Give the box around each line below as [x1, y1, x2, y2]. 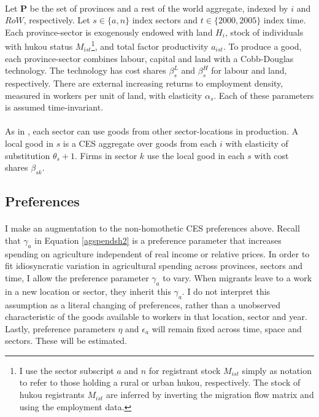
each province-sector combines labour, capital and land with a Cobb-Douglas [5, 52, 294, 64]
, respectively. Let [23, 14, 90, 26]
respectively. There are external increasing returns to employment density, [5, 77, 283, 90]
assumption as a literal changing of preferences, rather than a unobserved [5, 298, 281, 311]
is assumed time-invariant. [5, 101, 104, 114]
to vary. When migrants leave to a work [163, 271, 312, 284]
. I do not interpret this [182, 284, 271, 297]
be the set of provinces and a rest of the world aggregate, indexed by [29, 1, 288, 14]
